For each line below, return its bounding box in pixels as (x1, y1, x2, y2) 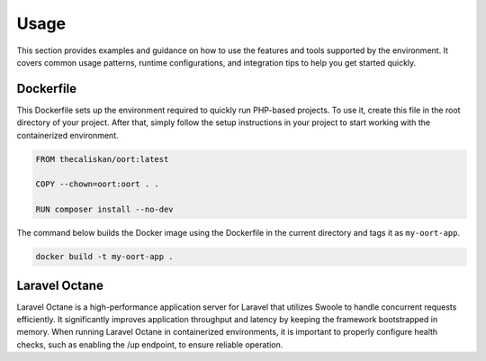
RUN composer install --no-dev (35, 204, 175, 215)
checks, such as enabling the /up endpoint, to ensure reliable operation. (16, 338, 283, 350)
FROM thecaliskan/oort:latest (35, 154, 169, 164)
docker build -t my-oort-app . (35, 252, 175, 262)
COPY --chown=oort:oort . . (35, 179, 159, 189)
